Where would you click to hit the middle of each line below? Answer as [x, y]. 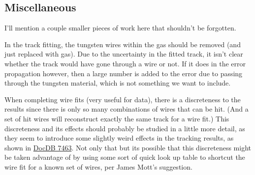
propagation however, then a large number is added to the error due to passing [124, 73]
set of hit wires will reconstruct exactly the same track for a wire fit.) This [117, 118]
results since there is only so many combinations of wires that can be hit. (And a [127, 109]
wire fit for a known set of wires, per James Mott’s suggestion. [98, 166]
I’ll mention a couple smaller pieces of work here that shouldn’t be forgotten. [120, 28]
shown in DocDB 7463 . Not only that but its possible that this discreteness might [128, 147]
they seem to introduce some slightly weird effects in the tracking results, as [119, 138]
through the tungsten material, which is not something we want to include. [118, 83]
